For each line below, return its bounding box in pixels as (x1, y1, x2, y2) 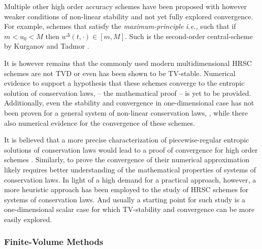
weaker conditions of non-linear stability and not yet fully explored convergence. (4, 11, 253, 21)
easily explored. (4, 214, 52, 224)
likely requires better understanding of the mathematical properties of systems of (4, 164, 256, 174)
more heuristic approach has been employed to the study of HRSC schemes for (4, 184, 249, 195)
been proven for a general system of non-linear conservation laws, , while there (4, 107, 248, 118)
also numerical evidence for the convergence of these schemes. (4, 117, 195, 128)
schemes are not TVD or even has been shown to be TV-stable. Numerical (4, 67, 236, 78)
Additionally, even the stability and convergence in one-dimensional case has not (4, 97, 254, 108)
